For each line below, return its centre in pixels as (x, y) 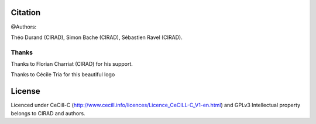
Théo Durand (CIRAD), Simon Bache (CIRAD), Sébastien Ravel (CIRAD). (97, 37)
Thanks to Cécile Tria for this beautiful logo (63, 75)
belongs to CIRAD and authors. (48, 113)
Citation (26, 13)
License (25, 91)
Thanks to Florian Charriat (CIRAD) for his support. (72, 64)
